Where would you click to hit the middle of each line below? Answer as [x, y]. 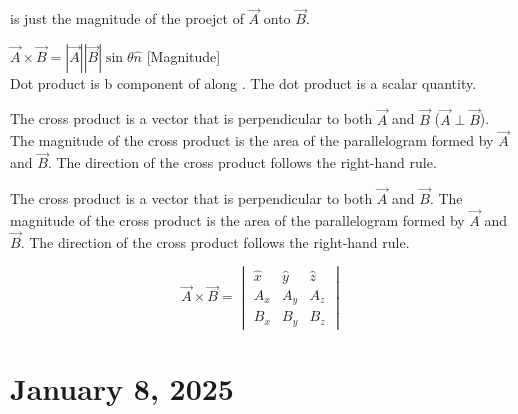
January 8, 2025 [122, 387]
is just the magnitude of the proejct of [127, 18]
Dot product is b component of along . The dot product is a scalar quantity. [243, 82]
